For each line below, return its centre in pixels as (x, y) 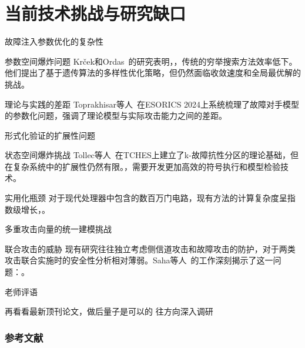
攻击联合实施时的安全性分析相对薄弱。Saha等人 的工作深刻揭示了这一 (139, 260)
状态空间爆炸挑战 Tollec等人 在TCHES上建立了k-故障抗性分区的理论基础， (148, 155)
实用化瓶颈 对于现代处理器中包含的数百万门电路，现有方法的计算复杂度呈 (146, 198)
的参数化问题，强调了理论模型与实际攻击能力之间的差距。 (116, 116)
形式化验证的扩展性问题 (50, 135)
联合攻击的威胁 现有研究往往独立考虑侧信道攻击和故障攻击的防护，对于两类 (150, 248)
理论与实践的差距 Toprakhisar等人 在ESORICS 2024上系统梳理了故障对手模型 (152, 104)
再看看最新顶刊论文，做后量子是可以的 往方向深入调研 (109, 311)
